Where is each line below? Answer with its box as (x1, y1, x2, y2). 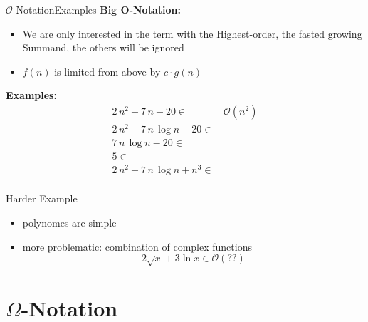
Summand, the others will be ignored (22, 40, 184, 55)
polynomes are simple (22, 214, 117, 229)
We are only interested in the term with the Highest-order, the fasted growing (22, 26, 362, 41)
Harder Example (6, 191, 78, 206)
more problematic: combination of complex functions (22, 239, 252, 254)
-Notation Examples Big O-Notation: (12, 2, 181, 16)
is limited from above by (54, 63, 161, 78)
